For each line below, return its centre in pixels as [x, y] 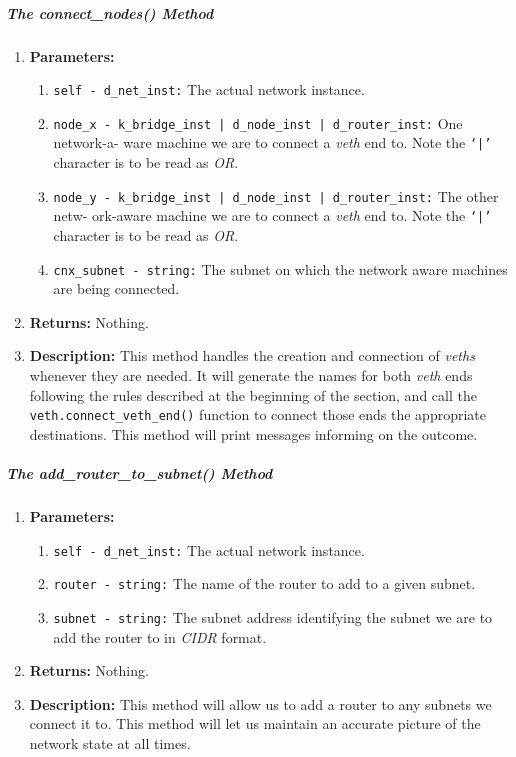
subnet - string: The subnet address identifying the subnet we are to [273, 616]
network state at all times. [110, 743]
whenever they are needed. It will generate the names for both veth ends [251, 375]
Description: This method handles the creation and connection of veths [252, 355]
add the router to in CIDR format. [160, 636]
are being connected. [116, 288]
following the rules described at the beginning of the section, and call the [253, 394]
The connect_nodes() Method [110, 12]
